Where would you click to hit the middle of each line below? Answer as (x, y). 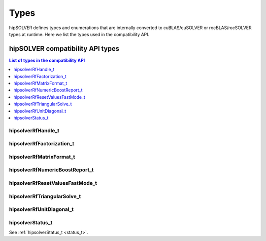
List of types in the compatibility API (47, 60)
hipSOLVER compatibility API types (64, 49)
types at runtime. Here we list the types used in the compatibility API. (79, 34)
